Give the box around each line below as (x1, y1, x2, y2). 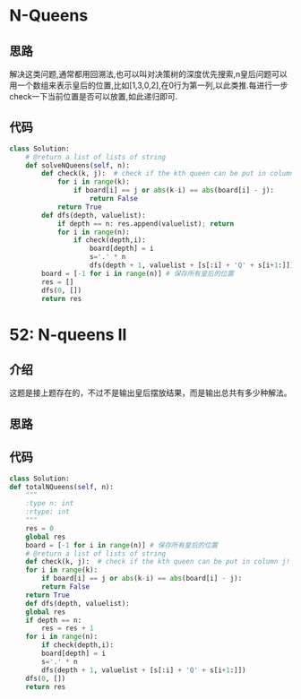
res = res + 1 (41, 624, 94, 633)
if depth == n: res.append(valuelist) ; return (56, 219, 235, 229)
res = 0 (25, 523, 54, 533)
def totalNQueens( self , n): (9, 482, 115, 491)
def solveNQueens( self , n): (25, 160, 130, 170)
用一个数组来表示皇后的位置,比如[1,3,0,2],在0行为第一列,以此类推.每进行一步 (9, 80, 288, 91)
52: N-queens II (9, 324, 127, 345)
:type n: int (25, 499, 74, 508)
